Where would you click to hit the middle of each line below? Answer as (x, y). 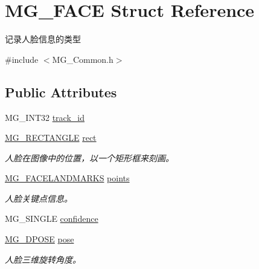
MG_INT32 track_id (45, 117)
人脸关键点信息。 (39, 198)
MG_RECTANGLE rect (51, 138)
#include (22, 59)
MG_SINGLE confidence (52, 219)
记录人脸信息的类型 (43, 39)
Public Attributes (61, 92)
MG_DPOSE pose (40, 239)
